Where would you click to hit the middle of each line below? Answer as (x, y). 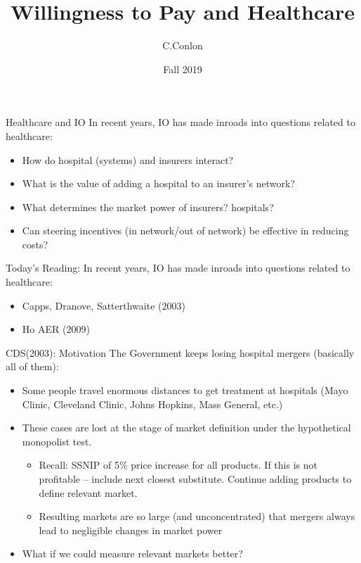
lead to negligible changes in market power (131, 530)
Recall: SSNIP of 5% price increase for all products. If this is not (178, 465)
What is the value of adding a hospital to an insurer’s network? (158, 183)
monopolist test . (57, 441)
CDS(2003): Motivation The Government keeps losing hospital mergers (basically (180, 352)
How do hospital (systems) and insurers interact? (128, 159)
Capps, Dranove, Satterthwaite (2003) (104, 305)
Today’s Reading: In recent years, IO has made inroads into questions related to (178, 268)
